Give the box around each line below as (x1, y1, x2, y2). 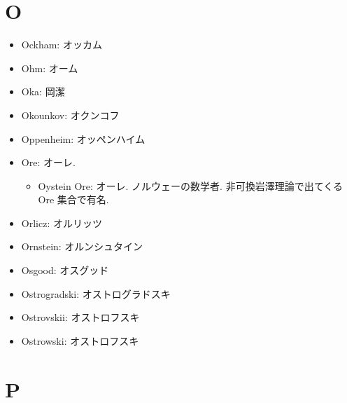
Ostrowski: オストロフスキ (21, 333, 139, 348)
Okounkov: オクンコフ (21, 107, 120, 122)
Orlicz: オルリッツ (21, 215, 102, 230)
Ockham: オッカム (21, 37, 102, 52)
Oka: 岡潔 (21, 84, 65, 99)
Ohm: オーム (21, 60, 78, 75)
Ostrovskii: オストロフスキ (21, 310, 140, 325)
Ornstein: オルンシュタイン (21, 239, 143, 254)
